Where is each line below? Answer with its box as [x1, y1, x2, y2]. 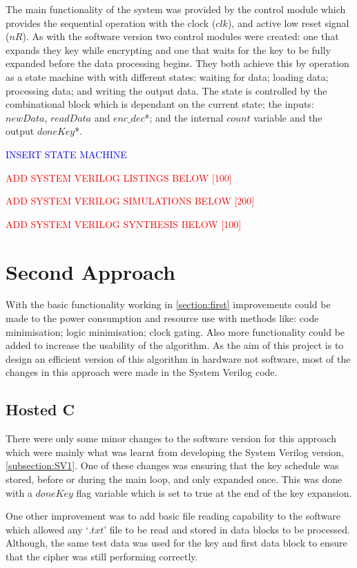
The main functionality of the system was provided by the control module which [6, 2, 346, 16]
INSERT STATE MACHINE [6, 146, 127, 161]
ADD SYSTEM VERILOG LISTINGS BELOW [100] [6, 170, 232, 184]
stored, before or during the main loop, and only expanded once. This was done [6, 471, 342, 486]
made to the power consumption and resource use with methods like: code [6, 311, 319, 325]
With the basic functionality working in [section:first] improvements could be [6, 297, 331, 312]
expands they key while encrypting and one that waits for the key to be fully [6, 42, 331, 57]
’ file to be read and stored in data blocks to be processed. [104, 522, 350, 536]
